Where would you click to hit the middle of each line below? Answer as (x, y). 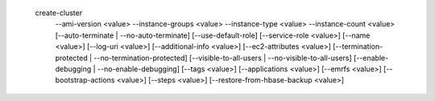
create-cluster (59, 13)
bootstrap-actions (85, 80)
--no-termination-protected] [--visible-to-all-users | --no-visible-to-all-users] (223, 58)
